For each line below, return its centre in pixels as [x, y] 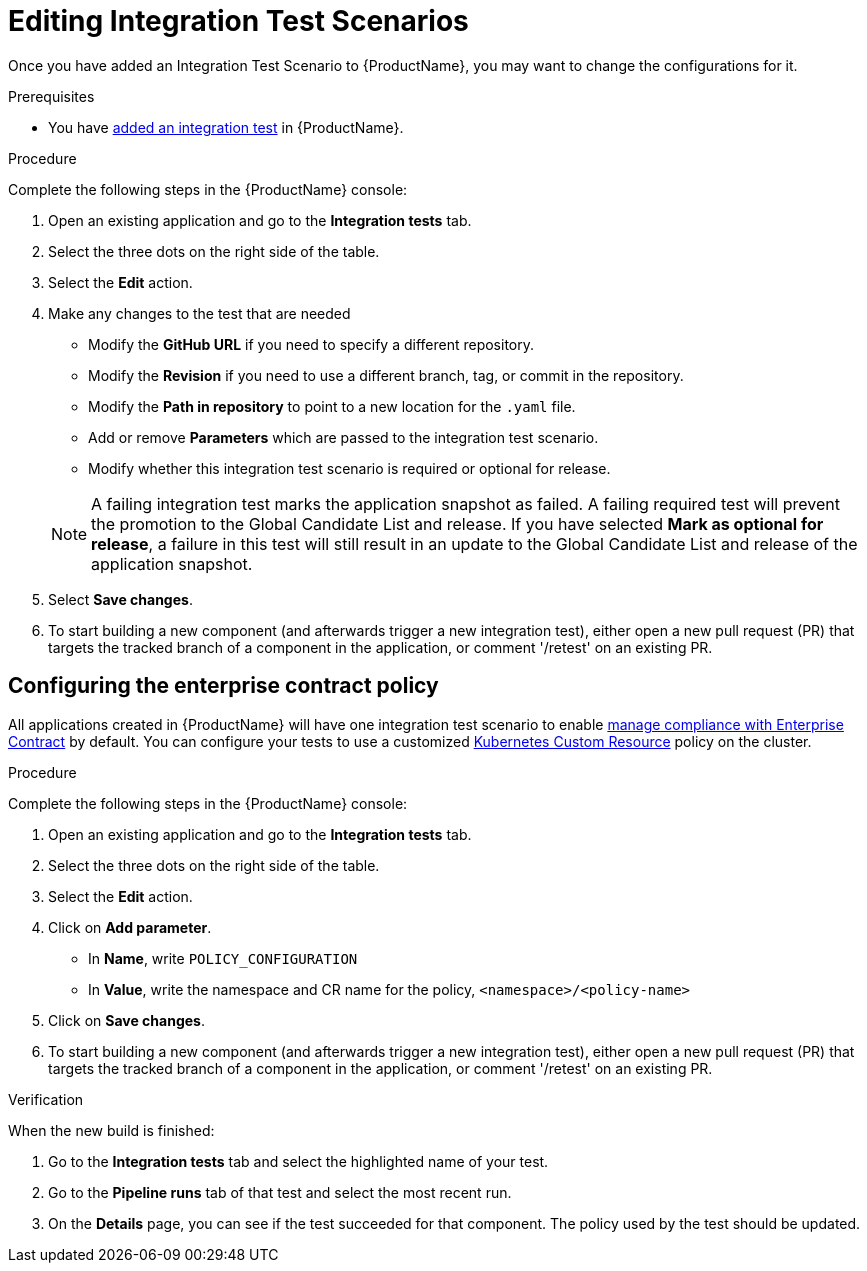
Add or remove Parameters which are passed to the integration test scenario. [343, 437]
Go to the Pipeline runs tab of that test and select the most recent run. [280, 1192]
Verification [46, 1099]
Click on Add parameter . [130, 927]
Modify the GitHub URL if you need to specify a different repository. [311, 344]
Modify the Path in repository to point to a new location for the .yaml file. [332, 406]
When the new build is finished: [111, 1130]
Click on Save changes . [126, 1020]
